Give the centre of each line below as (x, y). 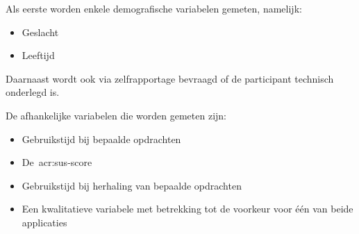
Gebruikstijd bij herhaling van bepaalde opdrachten (132, 185)
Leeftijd (38, 55)
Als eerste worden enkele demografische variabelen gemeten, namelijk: (154, 8)
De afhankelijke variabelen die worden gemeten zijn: (116, 115)
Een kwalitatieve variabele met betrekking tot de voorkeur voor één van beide (187, 209)
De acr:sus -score (57, 162)
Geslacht (40, 32)
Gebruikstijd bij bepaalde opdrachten (101, 139)
